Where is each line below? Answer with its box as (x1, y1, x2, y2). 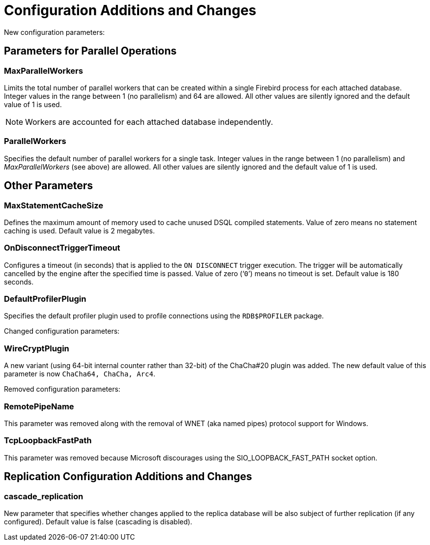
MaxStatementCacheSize (4, 200, 104, 210)
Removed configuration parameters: (4, 385, 120, 394)
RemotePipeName (4, 401, 74, 411)
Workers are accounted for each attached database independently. (25, 116, 273, 127)
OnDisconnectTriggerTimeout (4, 243, 120, 253)
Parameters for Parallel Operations (4, 45, 177, 57)
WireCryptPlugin (4, 343, 69, 353)
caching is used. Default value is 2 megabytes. (4, 226, 155, 235)
